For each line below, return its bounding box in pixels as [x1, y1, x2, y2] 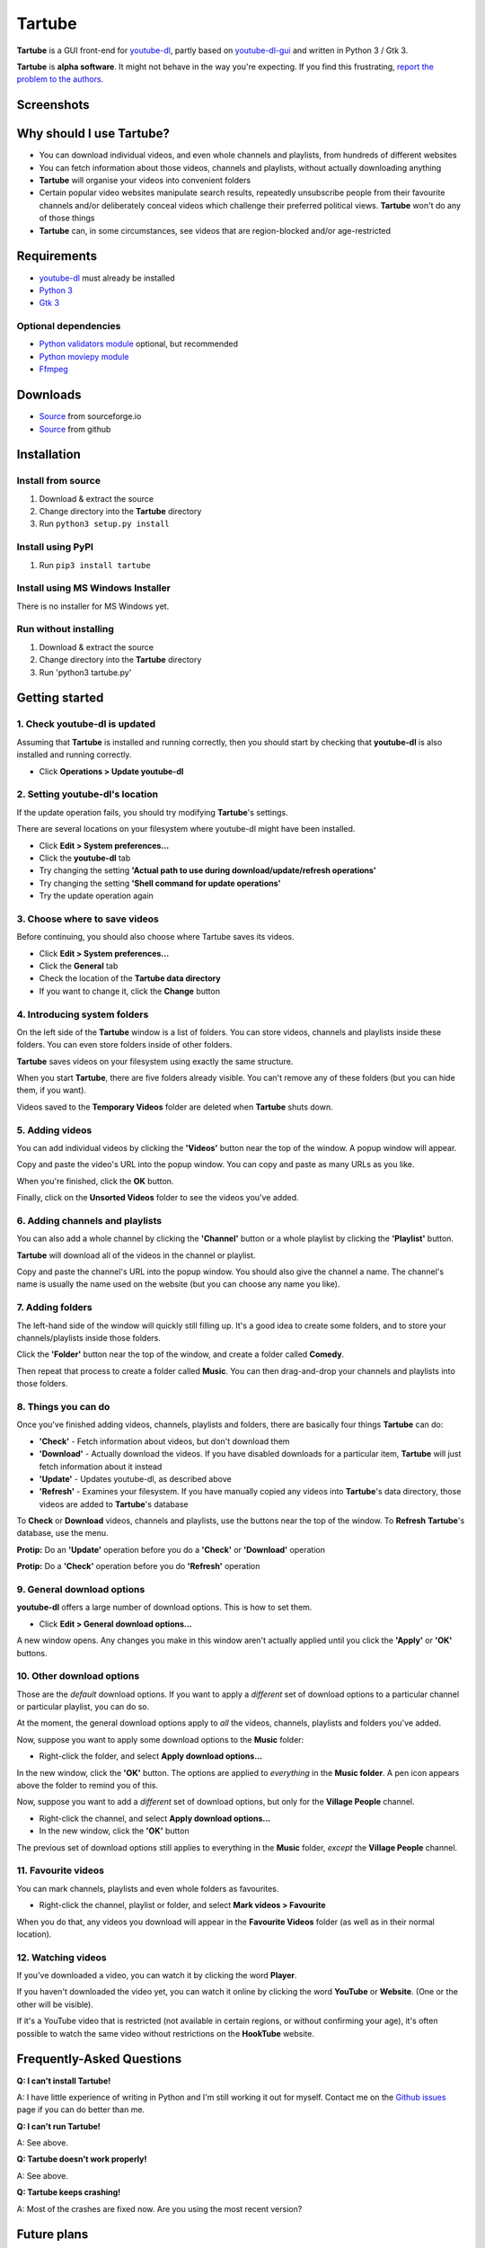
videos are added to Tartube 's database [39, 1498, 189, 1510]
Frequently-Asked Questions [16, 2051, 182, 2067]
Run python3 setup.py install [39, 518, 170, 530]
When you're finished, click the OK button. [16, 1175, 174, 1186]
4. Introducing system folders [16, 1008, 149, 1021]
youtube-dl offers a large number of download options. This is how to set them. [16, 1601, 313, 1613]
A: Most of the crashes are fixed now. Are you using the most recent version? [16, 2203, 303, 2214]
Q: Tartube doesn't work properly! [16, 2154, 147, 2164]
